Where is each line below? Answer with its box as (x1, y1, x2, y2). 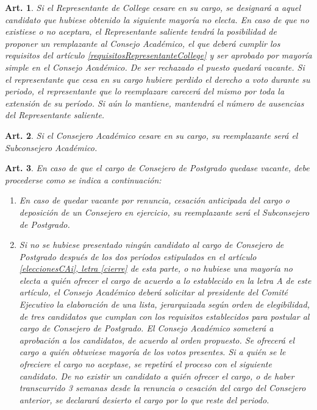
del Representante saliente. (5, 108, 105, 121)
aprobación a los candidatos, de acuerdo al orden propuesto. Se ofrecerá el (19, 333, 295, 346)
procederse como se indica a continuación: (5, 173, 162, 186)
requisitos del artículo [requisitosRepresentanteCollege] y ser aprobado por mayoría (5, 49, 312, 62)
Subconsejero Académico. (5, 141, 98, 154)
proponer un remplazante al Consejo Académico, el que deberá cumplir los (5, 37, 280, 49)
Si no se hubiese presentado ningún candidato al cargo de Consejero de (19, 238, 284, 251)
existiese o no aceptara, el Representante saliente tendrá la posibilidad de (5, 25, 277, 38)
